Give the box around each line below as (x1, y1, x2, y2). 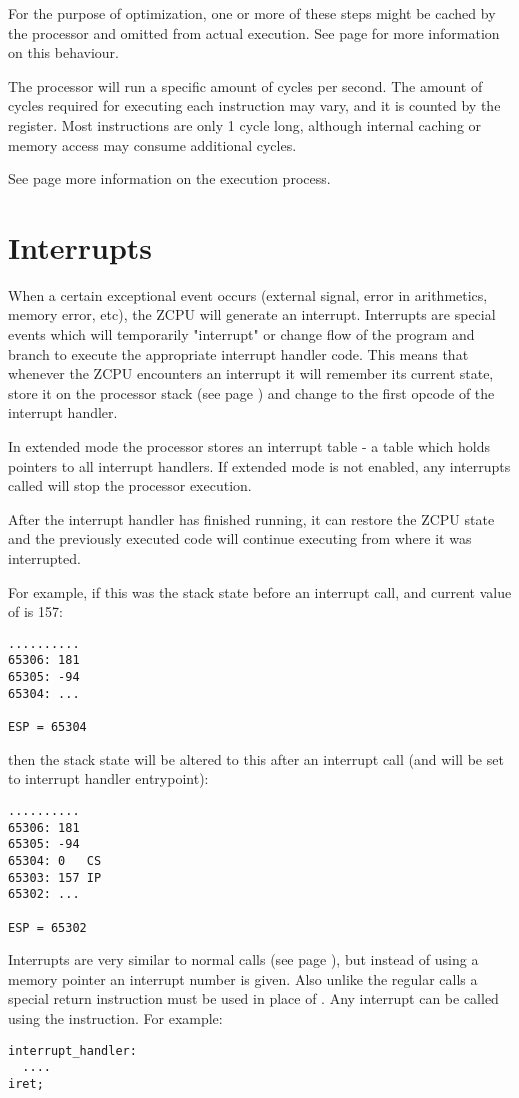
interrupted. (8, 548, 81, 568)
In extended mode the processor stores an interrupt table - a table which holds (8, 436, 491, 457)
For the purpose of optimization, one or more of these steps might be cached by (8, 3, 496, 23)
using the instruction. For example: (8, 1007, 223, 1028)
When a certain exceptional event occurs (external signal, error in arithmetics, (8, 284, 488, 305)
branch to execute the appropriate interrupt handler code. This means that (8, 343, 469, 364)
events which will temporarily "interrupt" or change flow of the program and (8, 324, 475, 345)
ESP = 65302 (8, 920, 87, 935)
